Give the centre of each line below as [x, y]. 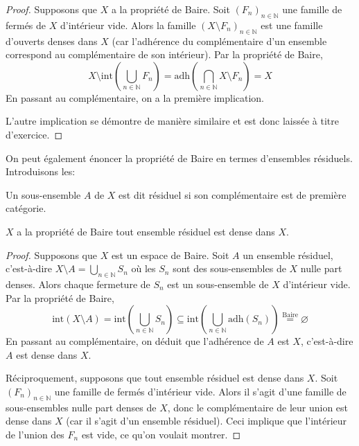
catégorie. [26, 208]
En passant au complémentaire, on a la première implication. [135, 97]
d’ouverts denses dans [52, 41]
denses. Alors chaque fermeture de [78, 284]
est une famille [292, 25]
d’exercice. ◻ [34, 134]
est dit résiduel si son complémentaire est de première [233, 194]
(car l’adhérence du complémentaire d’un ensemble [219, 41]
